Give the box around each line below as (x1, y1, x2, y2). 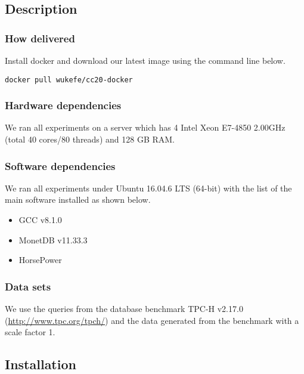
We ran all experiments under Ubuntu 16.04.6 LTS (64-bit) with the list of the (5, 181, 292, 194)
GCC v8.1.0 (18, 214, 62, 226)
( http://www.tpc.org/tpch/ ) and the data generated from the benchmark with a (5, 314, 299, 326)
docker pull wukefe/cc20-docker (5, 75, 133, 84)
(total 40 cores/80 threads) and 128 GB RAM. (5, 133, 175, 146)
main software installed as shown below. (5, 193, 151, 206)
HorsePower (18, 254, 62, 266)
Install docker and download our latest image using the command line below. (5, 54, 286, 66)
